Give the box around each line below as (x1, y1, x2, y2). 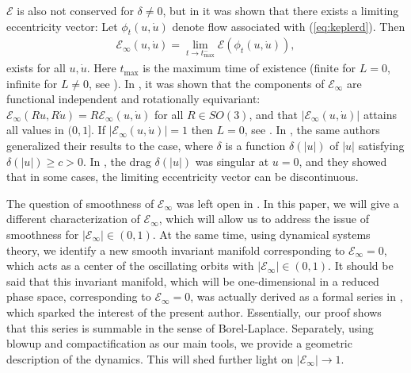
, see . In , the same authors (244, 121, 380, 138)
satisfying (358, 137, 405, 154)
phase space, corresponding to (6, 288, 151, 305)
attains (363, 106, 398, 122)
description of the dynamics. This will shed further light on (6, 350, 294, 367)
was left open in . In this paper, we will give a (176, 194, 399, 211)
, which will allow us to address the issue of (158, 210, 369, 227)
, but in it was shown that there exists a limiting (162, 2, 399, 18)
